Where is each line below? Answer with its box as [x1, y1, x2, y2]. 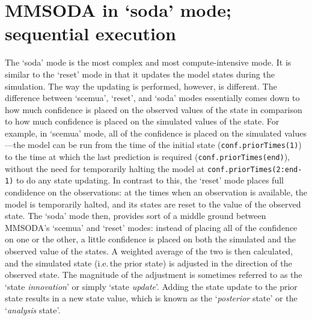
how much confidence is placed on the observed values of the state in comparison [5, 103, 302, 115]
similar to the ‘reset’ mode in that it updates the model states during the [5, 67, 275, 80]
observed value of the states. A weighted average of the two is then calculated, [5, 245, 293, 257]
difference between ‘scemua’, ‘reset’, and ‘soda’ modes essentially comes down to [5, 91, 300, 104]
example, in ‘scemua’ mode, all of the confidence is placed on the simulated [5, 126, 282, 139]
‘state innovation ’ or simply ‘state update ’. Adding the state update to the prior [5, 280, 298, 292]
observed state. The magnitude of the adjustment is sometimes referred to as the [5, 268, 302, 281]
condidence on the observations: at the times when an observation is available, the [5, 186, 307, 198]
